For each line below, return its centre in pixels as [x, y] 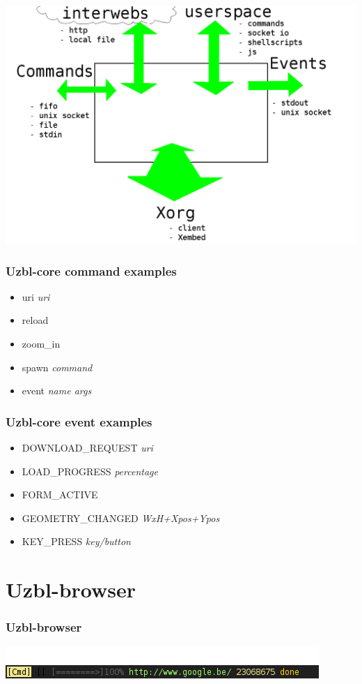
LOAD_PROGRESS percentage [90, 471]
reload [35, 320]
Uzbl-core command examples [91, 270]
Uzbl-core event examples [79, 421]
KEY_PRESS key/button [76, 541]
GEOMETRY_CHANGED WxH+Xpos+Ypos [121, 518]
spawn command [57, 367]
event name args [57, 391]
